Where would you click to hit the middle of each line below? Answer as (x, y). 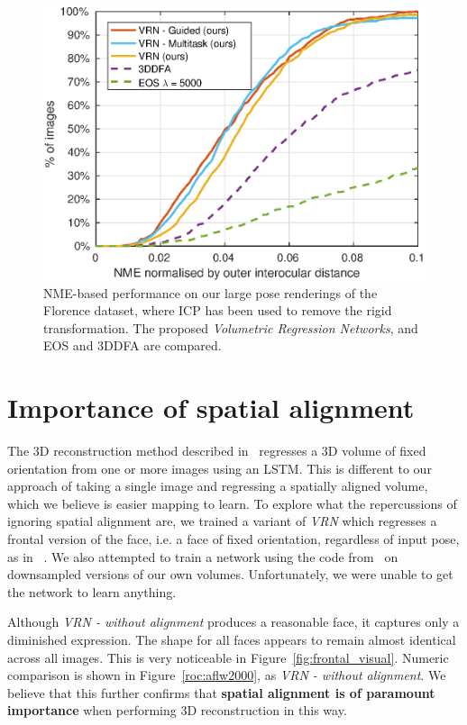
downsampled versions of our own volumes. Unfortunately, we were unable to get (230, 574)
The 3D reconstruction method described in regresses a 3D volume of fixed (217, 451)
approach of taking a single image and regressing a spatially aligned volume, (218, 486)
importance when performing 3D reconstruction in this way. (177, 710)
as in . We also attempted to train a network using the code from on (203, 556)
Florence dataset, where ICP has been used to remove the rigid (218, 310)
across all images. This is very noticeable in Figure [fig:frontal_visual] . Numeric (228, 657)
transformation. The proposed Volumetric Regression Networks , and (231, 327)
